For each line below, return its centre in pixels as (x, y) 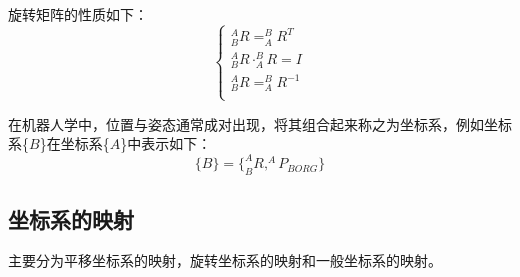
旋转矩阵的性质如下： (78, 14)
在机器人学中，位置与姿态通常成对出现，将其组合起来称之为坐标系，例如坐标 (260, 123)
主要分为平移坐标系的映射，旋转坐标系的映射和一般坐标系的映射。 (225, 260)
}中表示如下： (166, 143)
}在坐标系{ (74, 143)
